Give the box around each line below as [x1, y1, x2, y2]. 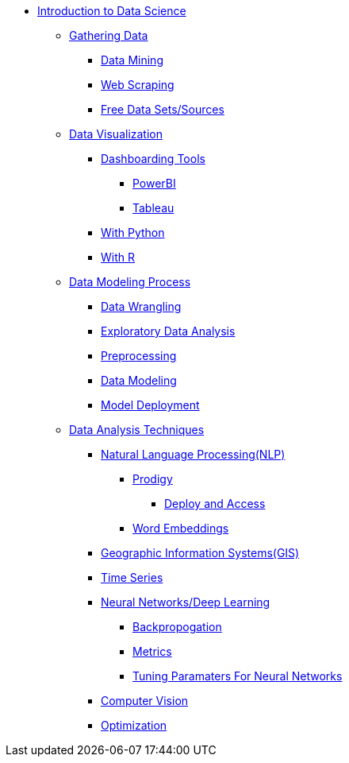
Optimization [101, 718, 167, 732]
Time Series [101, 571, 163, 584]
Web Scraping [101, 78, 174, 91]
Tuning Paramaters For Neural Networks [132, 669, 343, 683]
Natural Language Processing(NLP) [101, 447, 286, 461]
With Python [101, 226, 165, 239]
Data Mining [101, 53, 163, 67]
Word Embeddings [132, 521, 229, 535]
